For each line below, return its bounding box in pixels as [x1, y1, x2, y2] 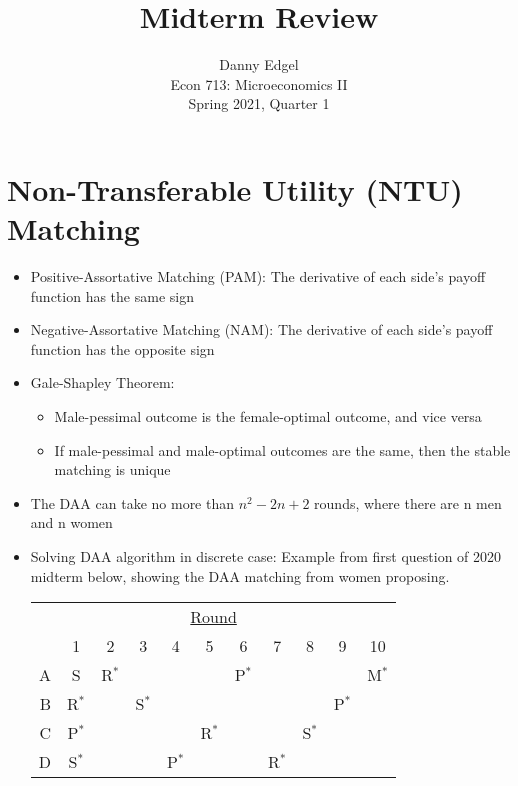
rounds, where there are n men [314, 492, 502, 513]
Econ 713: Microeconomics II [170, 73, 348, 94]
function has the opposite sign [30, 338, 215, 359]
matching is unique [54, 459, 171, 480]
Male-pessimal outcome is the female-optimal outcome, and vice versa [54, 406, 482, 426]
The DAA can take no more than [30, 492, 235, 513]
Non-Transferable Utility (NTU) [7, 168, 463, 209]
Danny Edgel [219, 54, 299, 75]
